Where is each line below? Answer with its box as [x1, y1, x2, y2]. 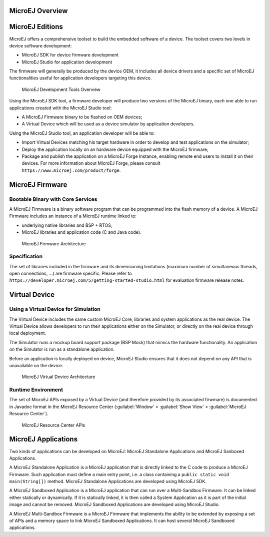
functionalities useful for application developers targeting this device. [9, 75, 152, 81]
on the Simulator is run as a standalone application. [9, 346, 115, 352]
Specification [9, 253, 42, 260]
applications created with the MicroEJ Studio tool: [9, 105, 112, 111]
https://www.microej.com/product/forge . [21, 167, 121, 173]
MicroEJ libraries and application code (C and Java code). [21, 229, 141, 235]
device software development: [9, 42, 72, 48]
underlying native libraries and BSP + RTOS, [21, 222, 112, 228]
